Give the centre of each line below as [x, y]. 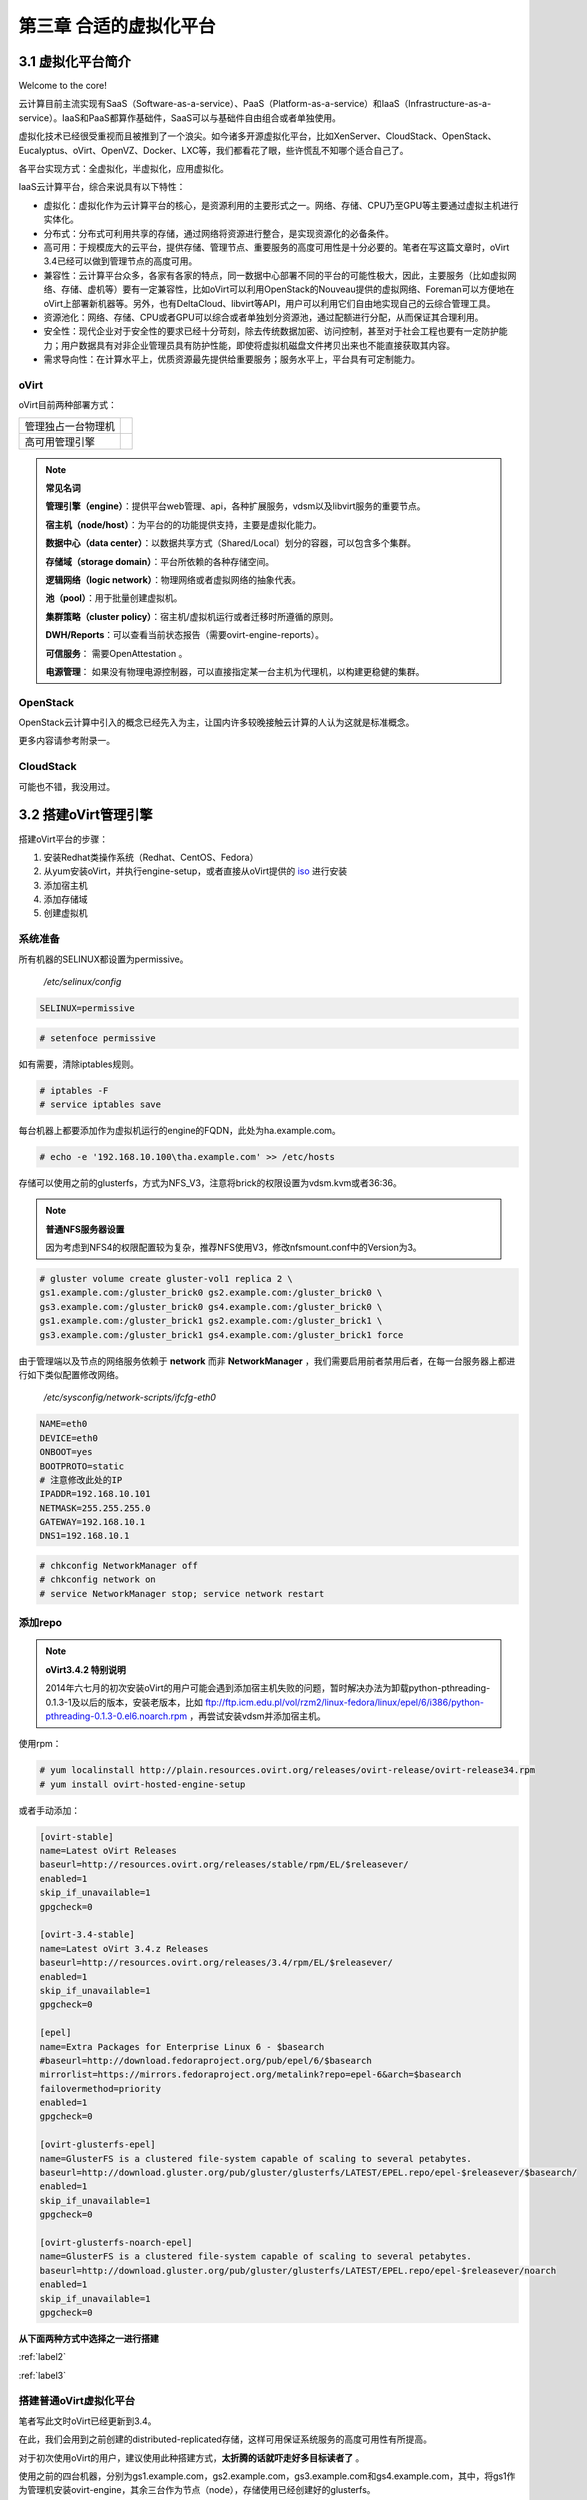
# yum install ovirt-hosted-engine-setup [142, 1784]
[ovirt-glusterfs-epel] [98, 2144]
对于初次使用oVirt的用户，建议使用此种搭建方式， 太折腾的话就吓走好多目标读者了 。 [191, 2457]
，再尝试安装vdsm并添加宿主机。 [258, 1716]
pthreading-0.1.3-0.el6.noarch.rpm [116, 1716]
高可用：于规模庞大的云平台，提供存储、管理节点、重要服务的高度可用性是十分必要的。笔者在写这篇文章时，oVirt [276, 247]
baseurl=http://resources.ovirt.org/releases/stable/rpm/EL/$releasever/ [224, 1864]
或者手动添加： [49, 1810]
